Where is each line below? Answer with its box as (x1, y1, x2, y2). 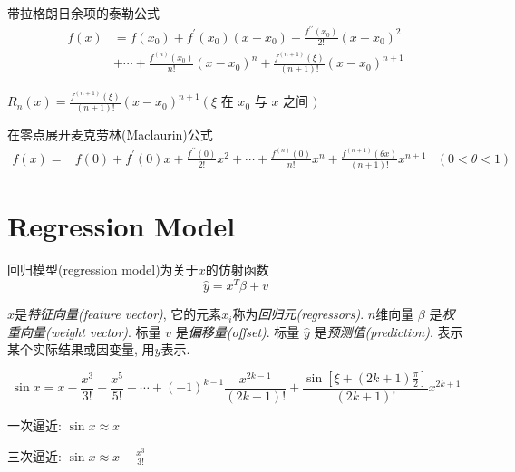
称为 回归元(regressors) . (232, 304, 364, 323)
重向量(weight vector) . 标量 (7, 322, 161, 341)
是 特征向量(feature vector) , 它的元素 (15, 304, 222, 323)
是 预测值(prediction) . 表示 (314, 322, 463, 341)
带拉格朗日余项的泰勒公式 (7, 4, 160, 22)
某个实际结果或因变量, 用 (7, 340, 155, 359)
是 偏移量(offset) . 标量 (175, 322, 300, 341)
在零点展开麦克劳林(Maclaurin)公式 (7, 125, 213, 144)
